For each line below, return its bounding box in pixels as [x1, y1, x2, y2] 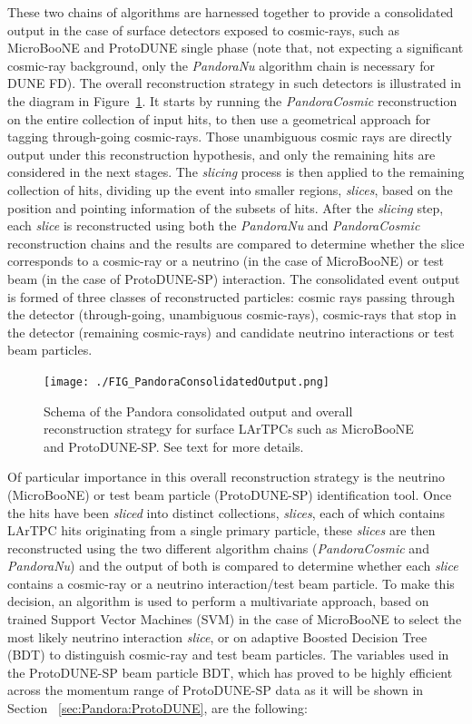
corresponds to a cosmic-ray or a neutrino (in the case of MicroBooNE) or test [7, 251, 444, 270]
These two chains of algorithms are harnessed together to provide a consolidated [7, 3, 454, 21]
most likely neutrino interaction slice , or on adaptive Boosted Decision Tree [7, 627, 428, 646]
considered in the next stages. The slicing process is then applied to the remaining [7, 162, 465, 181]
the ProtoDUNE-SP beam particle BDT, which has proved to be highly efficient [7, 662, 453, 681]
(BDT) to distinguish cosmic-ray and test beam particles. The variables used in [7, 645, 449, 664]
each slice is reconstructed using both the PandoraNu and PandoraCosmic [7, 216, 420, 235]
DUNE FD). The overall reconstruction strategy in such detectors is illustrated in [7, 73, 462, 93]
